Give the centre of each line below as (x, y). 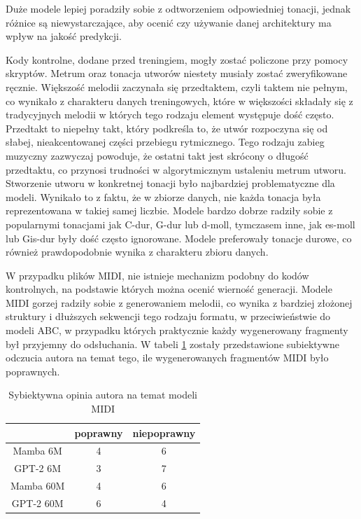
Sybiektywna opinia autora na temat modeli (103, 395)
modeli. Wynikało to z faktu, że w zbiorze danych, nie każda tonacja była (163, 196)
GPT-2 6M (38, 468)
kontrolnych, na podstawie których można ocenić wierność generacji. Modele (169, 289)
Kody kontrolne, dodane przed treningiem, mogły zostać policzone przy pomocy (177, 59)
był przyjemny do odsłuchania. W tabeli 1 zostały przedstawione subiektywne (172, 344)
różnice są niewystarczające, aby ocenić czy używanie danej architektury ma (169, 22)
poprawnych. (33, 371)
